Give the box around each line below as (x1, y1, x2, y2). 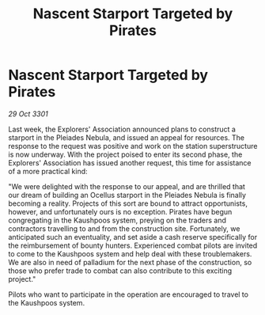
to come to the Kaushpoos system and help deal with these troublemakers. (8, 249, 252, 258)
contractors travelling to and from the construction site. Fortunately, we (8, 223, 240, 233)
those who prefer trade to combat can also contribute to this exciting (8, 266, 232, 275)
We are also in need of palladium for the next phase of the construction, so (8, 257, 252, 267)
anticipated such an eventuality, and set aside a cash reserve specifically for (8, 232, 258, 241)
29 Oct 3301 (8, 108, 49, 119)
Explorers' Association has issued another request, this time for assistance (8, 157, 252, 167)
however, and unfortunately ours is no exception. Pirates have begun (8, 207, 233, 216)
